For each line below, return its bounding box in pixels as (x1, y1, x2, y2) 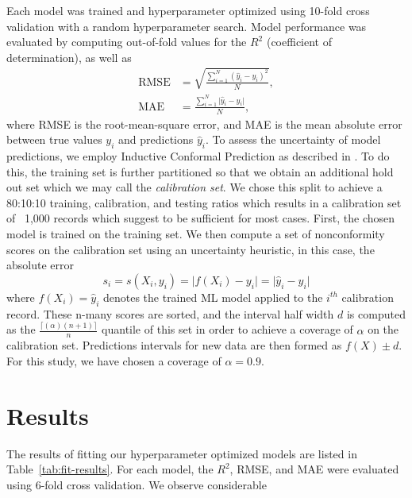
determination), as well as (6, 48, 132, 65)
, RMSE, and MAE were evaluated (229, 461, 399, 477)
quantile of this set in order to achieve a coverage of (102, 321, 353, 338)
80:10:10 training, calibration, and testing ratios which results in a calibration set (6, 194, 402, 210)
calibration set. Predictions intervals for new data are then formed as (6, 337, 342, 353)
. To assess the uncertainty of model (206, 131, 381, 148)
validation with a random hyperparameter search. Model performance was (6, 17, 367, 34)
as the (6, 321, 36, 338)
